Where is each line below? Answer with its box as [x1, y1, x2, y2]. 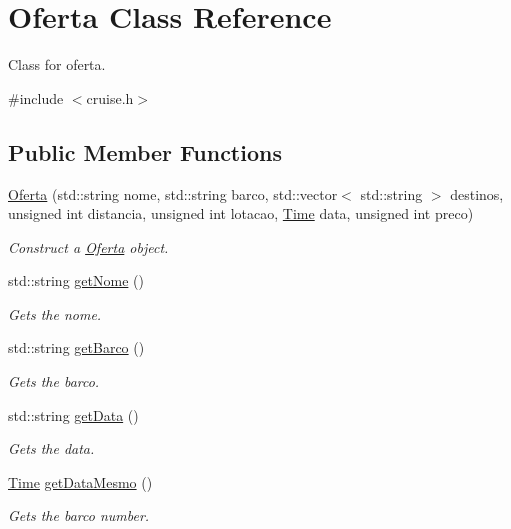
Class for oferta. [8, 54, 106, 75]
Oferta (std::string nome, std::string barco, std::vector [8, 183, 338, 204]
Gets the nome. [8, 303, 102, 324]
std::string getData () [8, 404, 139, 425]
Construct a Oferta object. [8, 236, 169, 257]
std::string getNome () [8, 270, 144, 291]
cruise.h [86, 87, 134, 108]
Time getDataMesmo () [8, 471, 153, 492]
